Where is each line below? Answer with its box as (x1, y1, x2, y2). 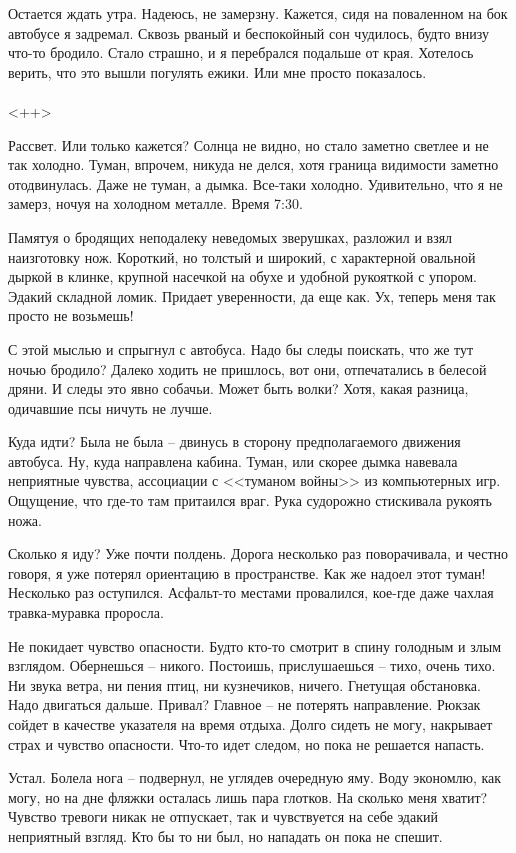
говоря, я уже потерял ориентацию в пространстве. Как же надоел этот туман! (8, 562, 486, 583)
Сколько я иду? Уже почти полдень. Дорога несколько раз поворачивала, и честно (8, 543, 509, 564)
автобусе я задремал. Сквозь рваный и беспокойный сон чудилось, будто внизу (8, 22, 489, 43)
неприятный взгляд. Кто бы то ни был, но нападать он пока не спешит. (8, 825, 443, 846)
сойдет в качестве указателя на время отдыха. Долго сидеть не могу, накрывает (8, 714, 493, 734)
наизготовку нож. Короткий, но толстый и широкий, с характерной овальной (8, 246, 476, 267)
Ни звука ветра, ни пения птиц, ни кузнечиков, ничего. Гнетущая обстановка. (8, 674, 481, 695)
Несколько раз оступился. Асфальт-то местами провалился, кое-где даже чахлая (8, 582, 494, 603)
